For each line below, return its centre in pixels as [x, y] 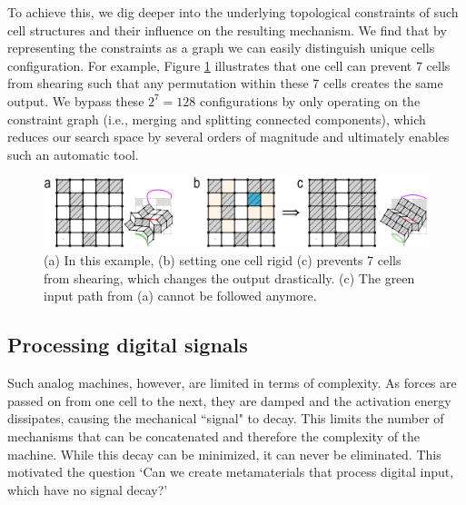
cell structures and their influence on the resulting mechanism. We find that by [227, 30]
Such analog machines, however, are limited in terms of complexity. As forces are [232, 383]
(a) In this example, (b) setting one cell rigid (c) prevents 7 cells [223, 260]
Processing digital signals [128, 345]
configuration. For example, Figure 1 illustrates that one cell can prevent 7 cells [229, 65]
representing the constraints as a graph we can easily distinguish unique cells [221, 48]
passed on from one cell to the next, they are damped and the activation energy [229, 400]
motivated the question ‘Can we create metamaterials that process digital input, [231, 472]
